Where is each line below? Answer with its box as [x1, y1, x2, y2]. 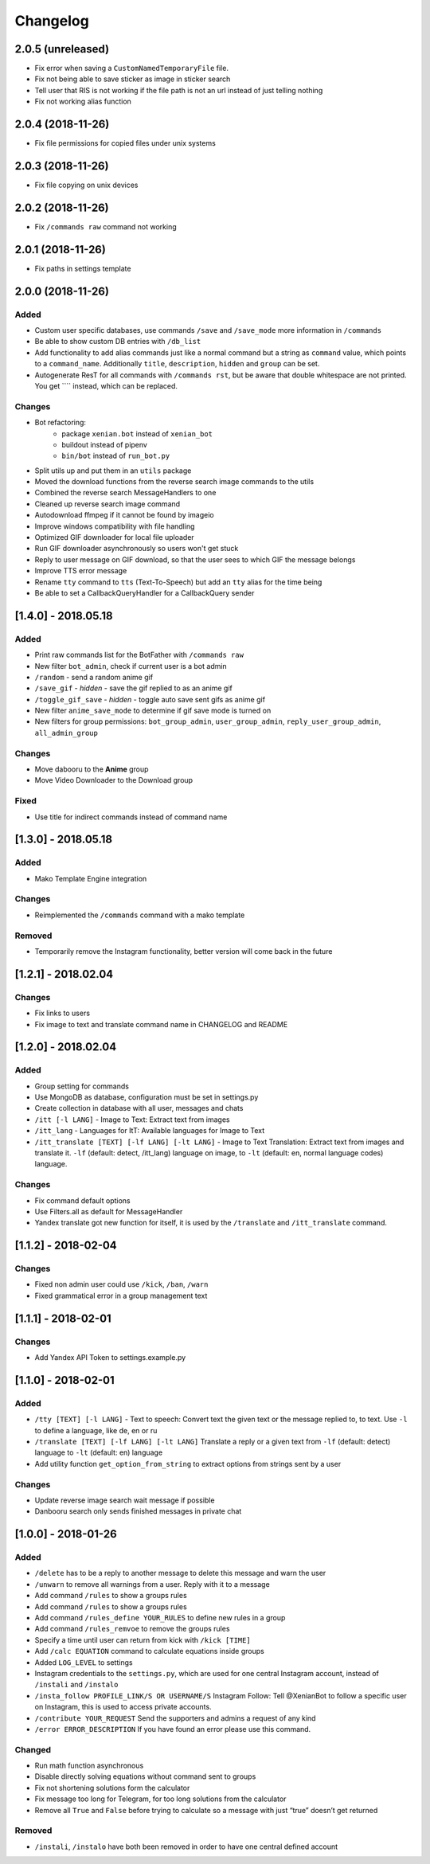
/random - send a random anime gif [34, 672, 154, 682]
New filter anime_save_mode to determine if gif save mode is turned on [34, 705, 272, 716]
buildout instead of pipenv [61, 440, 147, 449]
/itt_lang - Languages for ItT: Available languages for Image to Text [34, 1126, 265, 1135]
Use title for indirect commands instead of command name [34, 812, 228, 822]
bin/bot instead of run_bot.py [61, 451, 170, 461]
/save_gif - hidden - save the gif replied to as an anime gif [34, 683, 233, 693]
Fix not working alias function [34, 96, 131, 107]
